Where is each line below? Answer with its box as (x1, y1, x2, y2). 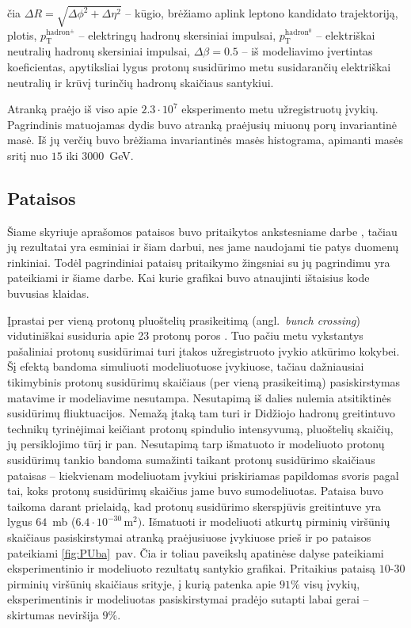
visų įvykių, (303, 575, 360, 592)
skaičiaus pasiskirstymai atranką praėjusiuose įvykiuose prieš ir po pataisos (7, 528, 371, 545)
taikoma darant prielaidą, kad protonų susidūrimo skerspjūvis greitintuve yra (7, 497, 382, 514)
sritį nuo (7, 147, 48, 163)
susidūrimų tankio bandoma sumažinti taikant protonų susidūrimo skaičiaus (7, 451, 375, 468)
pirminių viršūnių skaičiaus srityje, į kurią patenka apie (7, 575, 276, 592)
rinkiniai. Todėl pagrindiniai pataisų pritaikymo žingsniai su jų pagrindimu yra (7, 253, 390, 270)
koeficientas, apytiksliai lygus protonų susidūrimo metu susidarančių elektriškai (7, 58, 391, 74)
